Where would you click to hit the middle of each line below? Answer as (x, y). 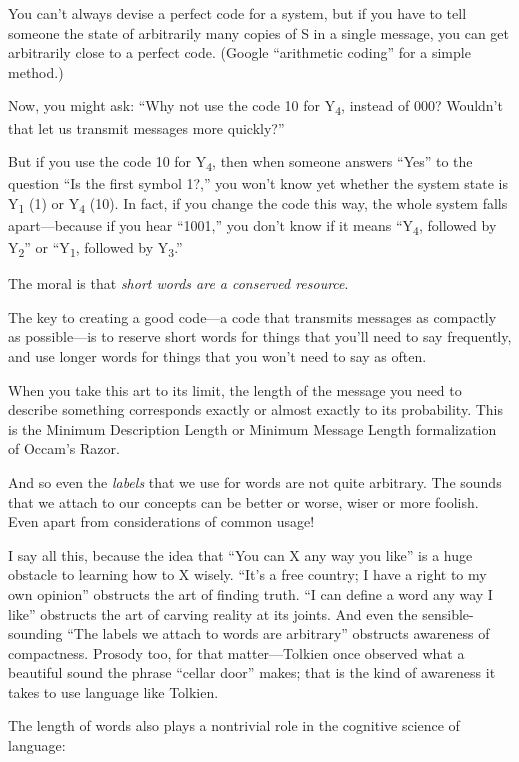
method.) (36, 71)
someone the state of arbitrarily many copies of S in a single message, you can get (259, 32)
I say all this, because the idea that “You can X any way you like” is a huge (240, 554)
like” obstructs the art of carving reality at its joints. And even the (213, 613)
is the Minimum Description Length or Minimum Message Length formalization (252, 428)
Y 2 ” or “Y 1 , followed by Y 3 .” (95, 248)
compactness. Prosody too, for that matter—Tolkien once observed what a (236, 652)
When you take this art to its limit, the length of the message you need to (235, 389)
